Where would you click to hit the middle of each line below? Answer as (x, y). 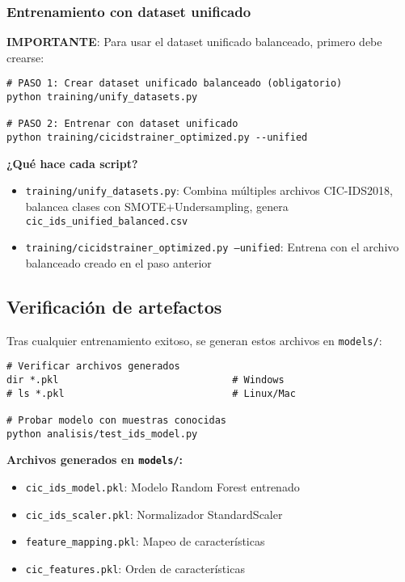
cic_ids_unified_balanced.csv (107, 221)
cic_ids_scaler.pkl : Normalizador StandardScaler (154, 514)
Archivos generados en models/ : (95, 460)
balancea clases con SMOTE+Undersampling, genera (157, 206)
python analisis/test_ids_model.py (102, 434)
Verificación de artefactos (114, 306)
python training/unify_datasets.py (102, 97)
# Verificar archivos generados (93, 367)
